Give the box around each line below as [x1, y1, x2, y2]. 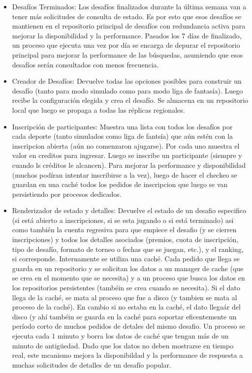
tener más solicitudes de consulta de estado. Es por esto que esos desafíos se [12, 11, 241, 21]
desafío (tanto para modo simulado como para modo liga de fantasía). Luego [12, 85, 243, 95]
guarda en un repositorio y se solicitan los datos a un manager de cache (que [12, 263, 244, 273]
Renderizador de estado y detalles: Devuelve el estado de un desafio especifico [12, 205, 247, 216]
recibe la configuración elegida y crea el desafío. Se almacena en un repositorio [12, 95, 249, 105]
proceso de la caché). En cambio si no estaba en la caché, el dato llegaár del [12, 302, 241, 312]
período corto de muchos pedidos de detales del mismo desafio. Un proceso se [12, 321, 245, 331]
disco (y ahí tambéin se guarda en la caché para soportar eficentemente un [12, 311, 237, 321]
